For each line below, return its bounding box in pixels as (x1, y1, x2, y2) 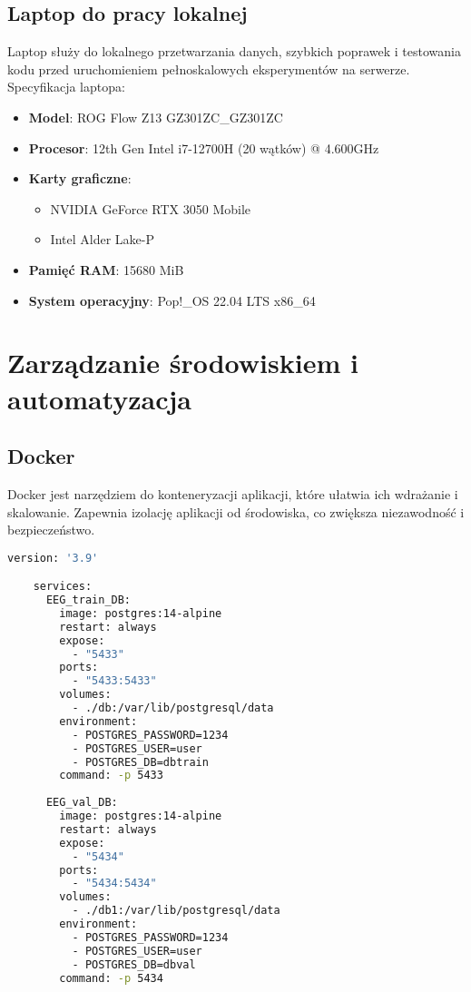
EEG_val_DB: (45, 796, 118, 810)
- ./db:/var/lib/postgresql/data (72, 702, 274, 715)
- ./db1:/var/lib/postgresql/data (72, 904, 280, 918)
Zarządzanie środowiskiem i (7, 344, 358, 381)
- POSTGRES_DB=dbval (72, 958, 196, 971)
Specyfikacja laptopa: (7, 77, 125, 96)
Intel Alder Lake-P (50, 230, 154, 249)
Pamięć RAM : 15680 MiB (28, 260, 184, 279)
